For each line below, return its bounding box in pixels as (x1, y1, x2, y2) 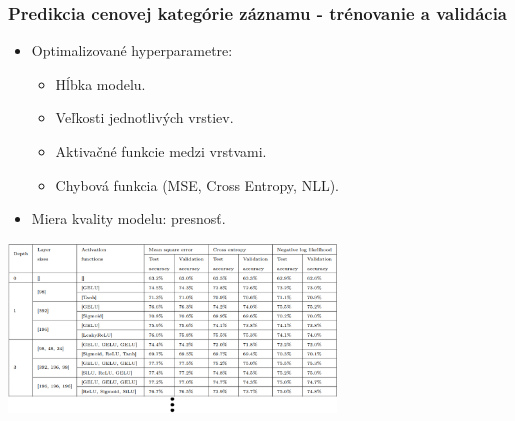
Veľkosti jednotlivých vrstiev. (55, 107, 234, 128)
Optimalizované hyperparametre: (31, 40, 233, 61)
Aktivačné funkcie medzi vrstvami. (55, 141, 267, 161)
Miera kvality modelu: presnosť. (31, 208, 226, 229)
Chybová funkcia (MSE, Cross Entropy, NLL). (55, 174, 339, 195)
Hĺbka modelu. (55, 73, 146, 94)
